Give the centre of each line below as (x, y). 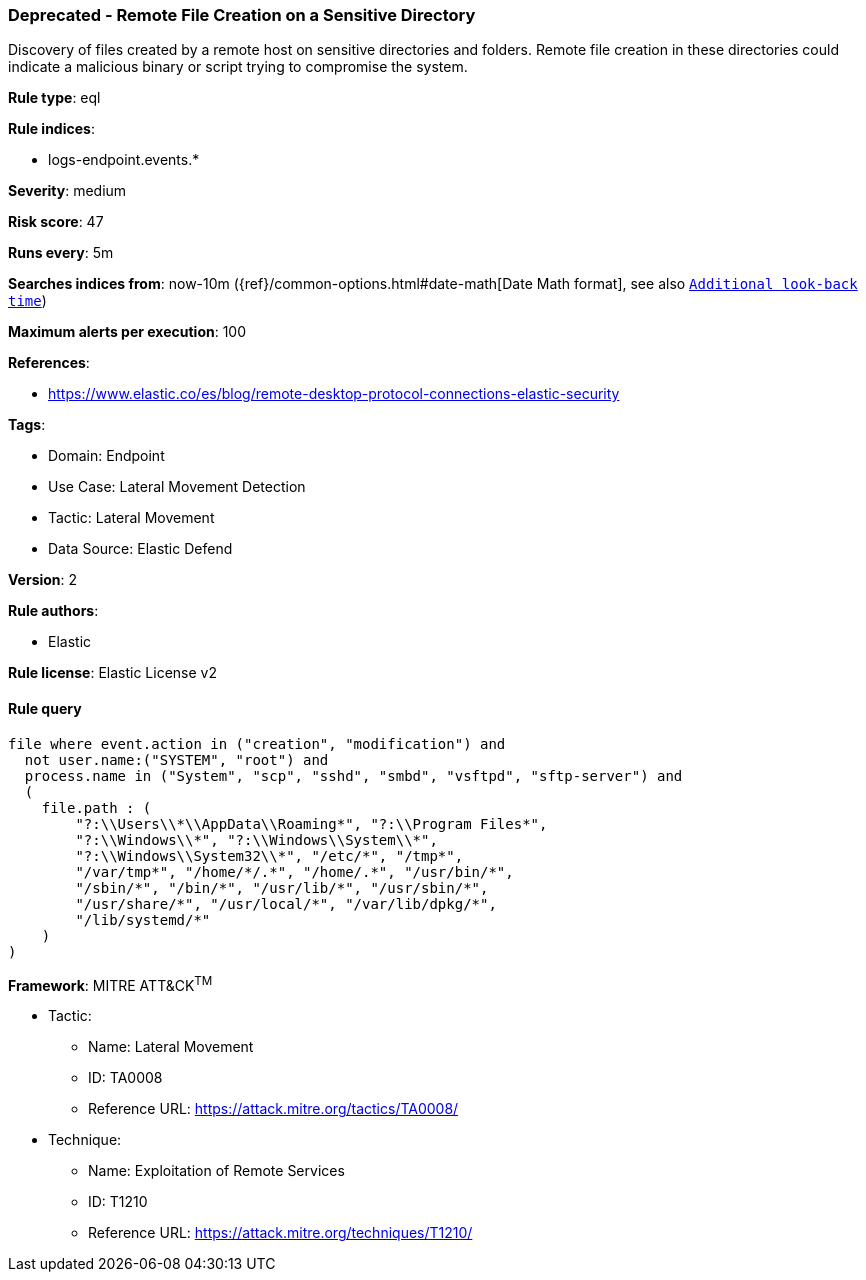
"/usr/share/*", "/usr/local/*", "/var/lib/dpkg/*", (286, 903)
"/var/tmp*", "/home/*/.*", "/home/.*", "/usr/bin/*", (294, 871)
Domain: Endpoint (106, 456)
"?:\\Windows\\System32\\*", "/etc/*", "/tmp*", (269, 855)
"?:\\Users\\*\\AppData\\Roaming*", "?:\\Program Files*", (311, 823)
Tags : (27, 425)
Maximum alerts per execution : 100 (127, 332)
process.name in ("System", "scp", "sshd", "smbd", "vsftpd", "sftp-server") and (353, 775)
